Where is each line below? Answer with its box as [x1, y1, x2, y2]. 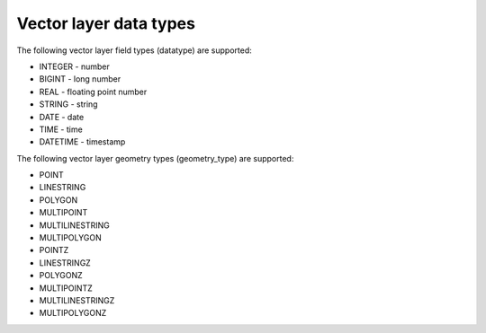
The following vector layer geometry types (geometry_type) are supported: [16, 153, 294, 163]
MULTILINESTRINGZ [39, 294, 115, 305]
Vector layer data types [16, 13, 195, 33]
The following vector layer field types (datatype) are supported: [16, 45, 252, 56]
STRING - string [39, 99, 98, 110]
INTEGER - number [39, 61, 110, 72]
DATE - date [39, 111, 85, 122]
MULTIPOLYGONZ [39, 308, 107, 319]
